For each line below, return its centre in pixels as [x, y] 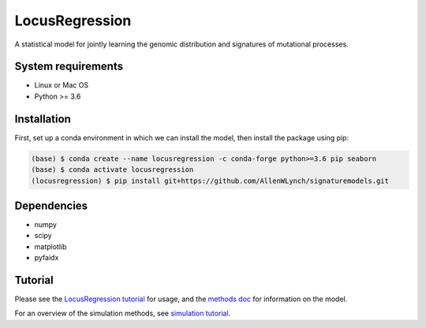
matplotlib [50, 246]
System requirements [69, 67]
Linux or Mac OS [62, 85]
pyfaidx [47, 258]
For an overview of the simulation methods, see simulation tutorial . [123, 313]
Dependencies [51, 205]
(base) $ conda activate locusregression [112, 170]
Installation [43, 119]
